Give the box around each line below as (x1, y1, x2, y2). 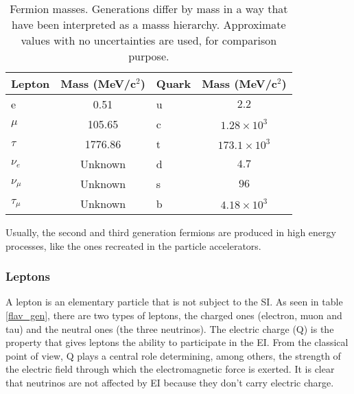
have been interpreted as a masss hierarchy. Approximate (12, 16, 286, 32)
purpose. (128, 48, 169, 64)
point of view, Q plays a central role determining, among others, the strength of (5, 348, 341, 362)
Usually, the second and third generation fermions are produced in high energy (5, 225, 336, 239)
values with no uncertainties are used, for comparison (21, 32, 277, 48)
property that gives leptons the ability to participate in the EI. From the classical (5, 335, 349, 349)
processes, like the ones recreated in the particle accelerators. (5, 238, 261, 253)
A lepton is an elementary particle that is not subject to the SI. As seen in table (5, 294, 343, 309)
